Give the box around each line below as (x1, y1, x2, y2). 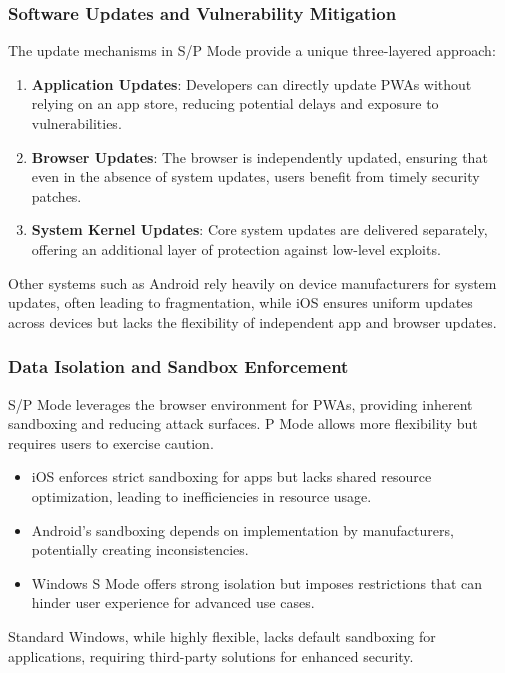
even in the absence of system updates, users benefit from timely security (31, 166, 480, 187)
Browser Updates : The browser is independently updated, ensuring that (31, 146, 488, 167)
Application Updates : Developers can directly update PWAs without (31, 73, 472, 94)
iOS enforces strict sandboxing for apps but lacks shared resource (31, 466, 432, 487)
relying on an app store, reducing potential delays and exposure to (31, 93, 439, 114)
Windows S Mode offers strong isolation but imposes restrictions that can (31, 572, 483, 593)
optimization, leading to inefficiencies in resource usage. (31, 485, 372, 506)
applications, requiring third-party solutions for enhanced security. (8, 645, 414, 666)
